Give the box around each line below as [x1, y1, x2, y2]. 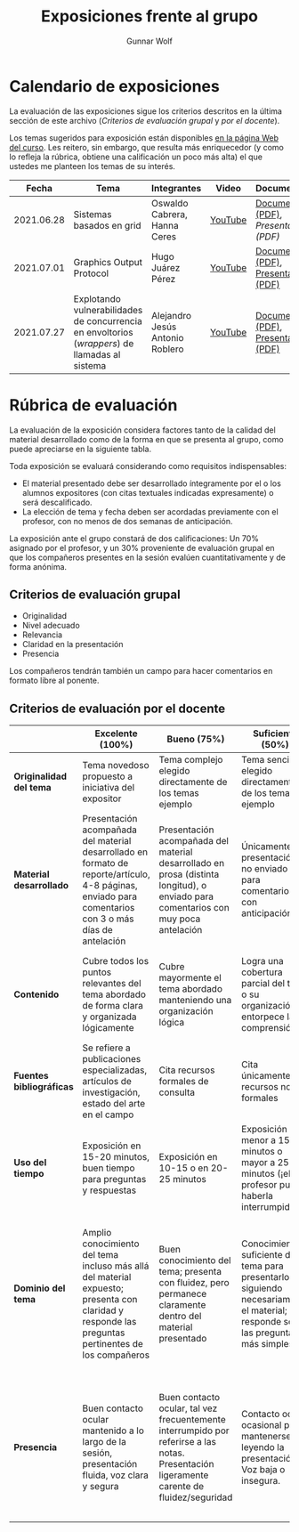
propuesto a [82, 770, 133, 782]
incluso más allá [82, 1260, 149, 1272]
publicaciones [82, 1053, 141, 1066]
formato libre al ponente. [9, 675, 100, 686]
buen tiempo [82, 1162, 135, 1174]
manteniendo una [158, 994, 232, 1007]
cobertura [241, 966, 283, 978]
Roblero [150, 343, 184, 355]
